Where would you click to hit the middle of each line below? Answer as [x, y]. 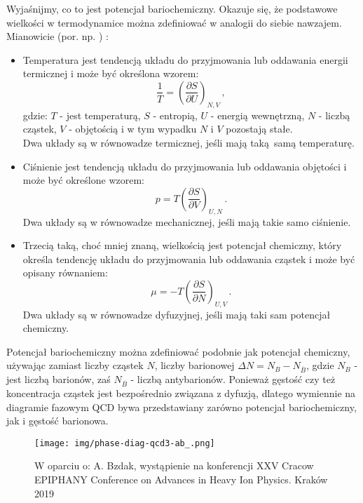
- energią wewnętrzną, [258, 115]
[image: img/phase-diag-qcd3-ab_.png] [125, 443]
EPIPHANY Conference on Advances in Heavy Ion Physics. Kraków [181, 479]
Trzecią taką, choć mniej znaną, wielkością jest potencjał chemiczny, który [182, 245]
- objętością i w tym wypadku [133, 129]
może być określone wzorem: [83, 180]
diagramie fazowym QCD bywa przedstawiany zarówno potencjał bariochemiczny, [181, 407]
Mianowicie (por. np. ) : [57, 36]
